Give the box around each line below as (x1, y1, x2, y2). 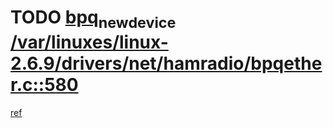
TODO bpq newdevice (10, 6, 177, 32)
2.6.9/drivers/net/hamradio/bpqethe (10, 52, 323, 75)
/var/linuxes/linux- (10, 31, 169, 53)
